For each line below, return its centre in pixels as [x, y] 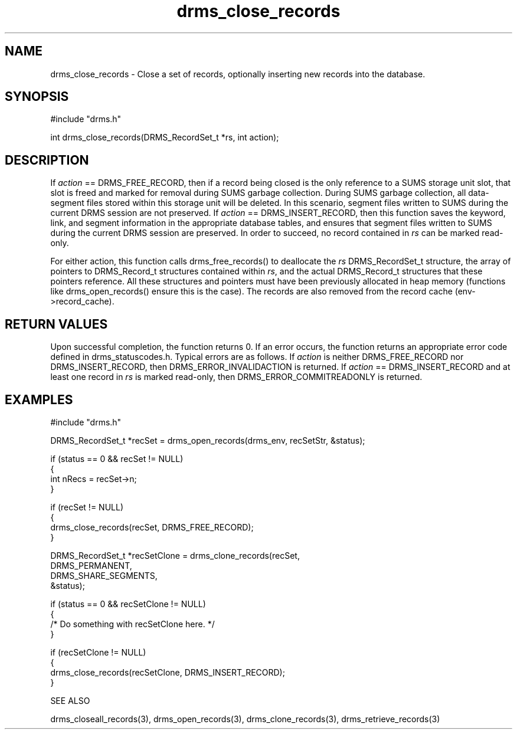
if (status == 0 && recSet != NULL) [117, 458]
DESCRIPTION [47, 160]
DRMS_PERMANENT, [91, 565]
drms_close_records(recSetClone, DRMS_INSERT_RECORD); [168, 672]
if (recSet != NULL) [87, 507]
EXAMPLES [39, 399]
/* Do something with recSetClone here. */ [132, 624]
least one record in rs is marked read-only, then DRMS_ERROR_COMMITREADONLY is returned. [236, 377]
